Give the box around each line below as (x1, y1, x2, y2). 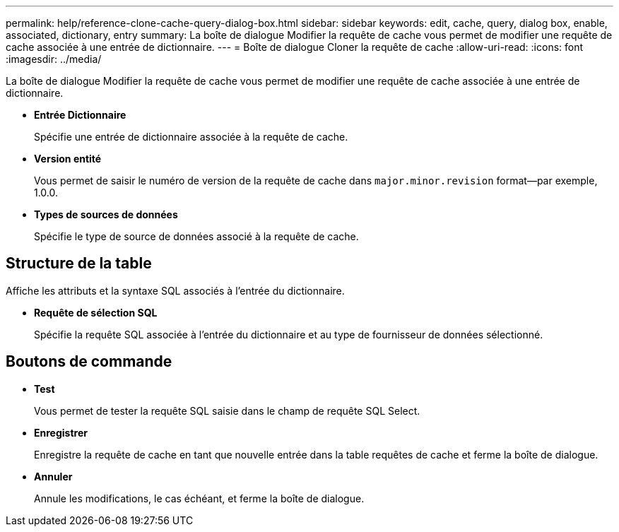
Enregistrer (34, 426, 88, 439)
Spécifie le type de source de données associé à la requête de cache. (34, 230, 359, 242)
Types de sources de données (34, 208, 178, 220)
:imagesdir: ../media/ (6, 53, 102, 65)
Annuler (34, 470, 73, 483)
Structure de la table (6, 254, 152, 273)
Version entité (34, 153, 102, 165)
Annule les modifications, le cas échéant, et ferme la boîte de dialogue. (34, 492, 365, 504)
